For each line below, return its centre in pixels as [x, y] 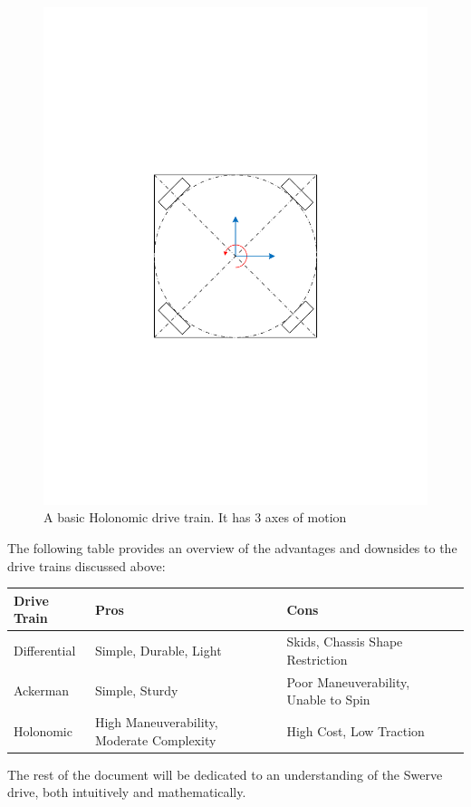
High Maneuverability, [156, 722]
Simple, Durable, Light [158, 650]
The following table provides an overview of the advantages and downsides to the [232, 548]
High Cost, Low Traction [356, 730]
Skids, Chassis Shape [345, 642]
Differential [45, 650]
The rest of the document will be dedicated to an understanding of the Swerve [225, 774]
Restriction [317, 659]
